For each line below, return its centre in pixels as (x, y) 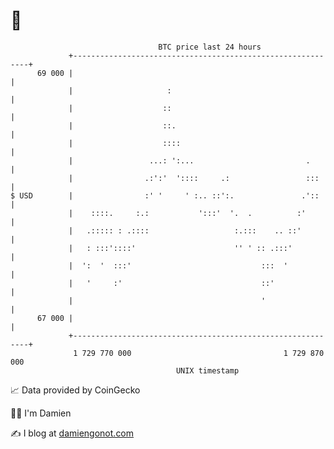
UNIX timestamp (207, 370)
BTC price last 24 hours (210, 47)
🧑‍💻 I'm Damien (41, 413)
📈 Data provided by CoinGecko (75, 390)
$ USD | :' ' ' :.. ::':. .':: (165, 195)
